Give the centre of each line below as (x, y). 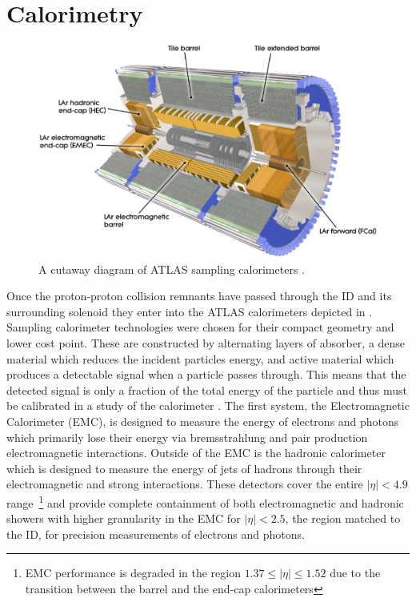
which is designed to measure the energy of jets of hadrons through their (184, 468)
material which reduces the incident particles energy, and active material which (200, 358)
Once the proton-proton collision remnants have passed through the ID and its (199, 296)
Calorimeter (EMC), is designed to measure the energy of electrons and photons (203, 421)
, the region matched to (343, 518)
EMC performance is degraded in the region (133, 573)
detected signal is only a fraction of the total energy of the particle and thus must (207, 389)
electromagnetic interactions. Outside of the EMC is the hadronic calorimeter (196, 453)
